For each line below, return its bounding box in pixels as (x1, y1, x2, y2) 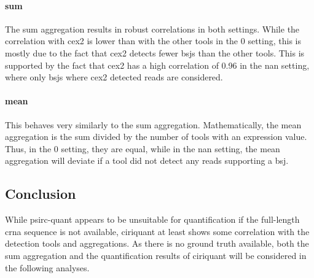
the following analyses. (5, 261, 90, 274)
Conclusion (5, 184, 76, 203)
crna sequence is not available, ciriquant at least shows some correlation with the (5, 225, 310, 237)
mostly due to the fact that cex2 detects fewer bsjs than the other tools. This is (5, 46, 305, 59)
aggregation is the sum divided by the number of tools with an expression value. (5, 130, 307, 143)
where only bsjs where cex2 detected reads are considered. (5, 71, 223, 83)
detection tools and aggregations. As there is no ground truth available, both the (5, 237, 309, 250)
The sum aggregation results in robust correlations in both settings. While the (5, 22, 300, 35)
